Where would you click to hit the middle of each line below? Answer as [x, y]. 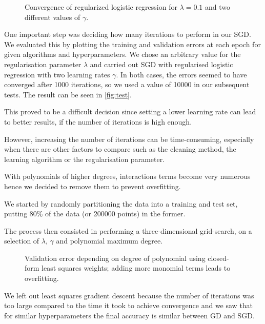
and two [218, 7]
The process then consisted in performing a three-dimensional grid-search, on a [128, 230]
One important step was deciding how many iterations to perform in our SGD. [128, 34]
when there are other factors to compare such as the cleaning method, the [120, 149]
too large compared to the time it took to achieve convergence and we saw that [129, 305]
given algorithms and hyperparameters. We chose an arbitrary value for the [123, 54]
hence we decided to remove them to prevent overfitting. [93, 186]
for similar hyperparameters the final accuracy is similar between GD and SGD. [129, 315]
